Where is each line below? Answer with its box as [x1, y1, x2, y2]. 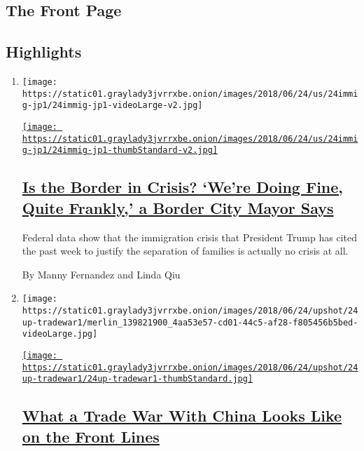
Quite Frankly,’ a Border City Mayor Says [22, 196, 334, 218]
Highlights [6, 41, 82, 62]
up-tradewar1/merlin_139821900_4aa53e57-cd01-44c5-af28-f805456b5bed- [22, 317, 358, 328]
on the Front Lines [22, 425, 160, 447]
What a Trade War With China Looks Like [22, 405, 342, 426]
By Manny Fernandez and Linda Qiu [22, 267, 181, 281]
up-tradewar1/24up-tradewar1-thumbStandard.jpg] [22, 374, 253, 384]
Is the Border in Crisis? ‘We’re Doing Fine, [22, 176, 344, 198]
